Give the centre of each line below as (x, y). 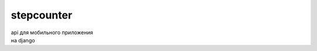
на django (23, 40)
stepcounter (42, 15)
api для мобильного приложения (52, 32)
